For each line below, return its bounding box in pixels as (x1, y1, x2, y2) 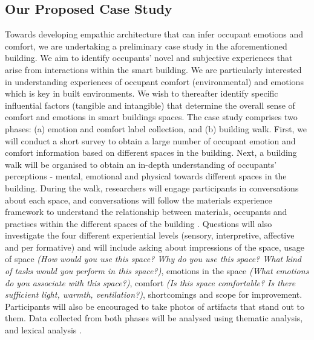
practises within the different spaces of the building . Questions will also (5, 217, 272, 229)
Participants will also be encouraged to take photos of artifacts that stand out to (5, 300, 304, 312)
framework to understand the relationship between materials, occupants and (5, 205, 287, 218)
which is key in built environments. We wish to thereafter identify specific (5, 87, 278, 100)
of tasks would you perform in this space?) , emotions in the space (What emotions (5, 265, 309, 277)
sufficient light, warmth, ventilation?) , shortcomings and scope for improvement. (5, 288, 303, 301)
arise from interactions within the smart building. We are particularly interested (5, 63, 302, 75)
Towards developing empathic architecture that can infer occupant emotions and (5, 28, 304, 40)
